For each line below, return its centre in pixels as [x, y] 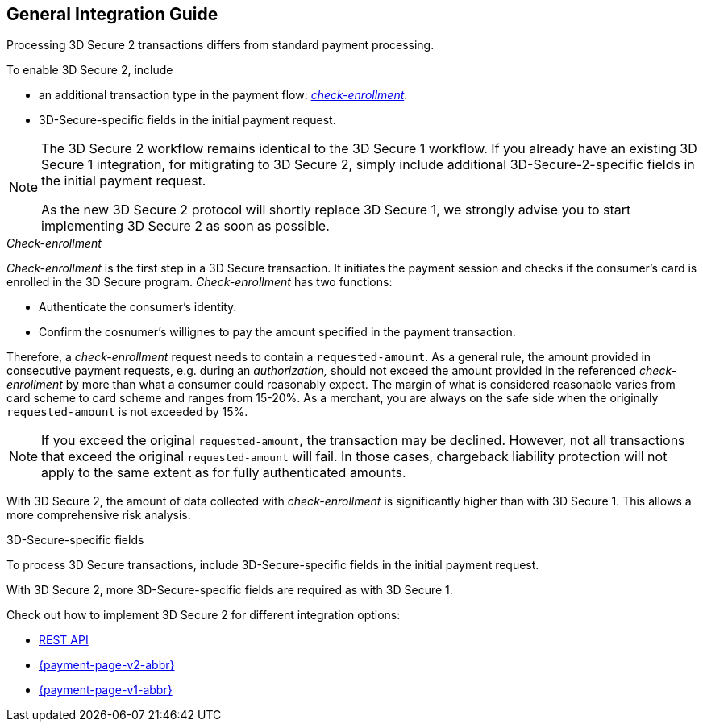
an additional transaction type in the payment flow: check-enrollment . [223, 95]
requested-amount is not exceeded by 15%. [127, 412]
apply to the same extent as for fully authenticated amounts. [224, 473]
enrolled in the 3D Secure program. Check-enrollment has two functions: [200, 282]
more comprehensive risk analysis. [99, 515]
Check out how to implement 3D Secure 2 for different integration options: [204, 615]
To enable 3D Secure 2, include [90, 70]
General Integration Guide [112, 14]
